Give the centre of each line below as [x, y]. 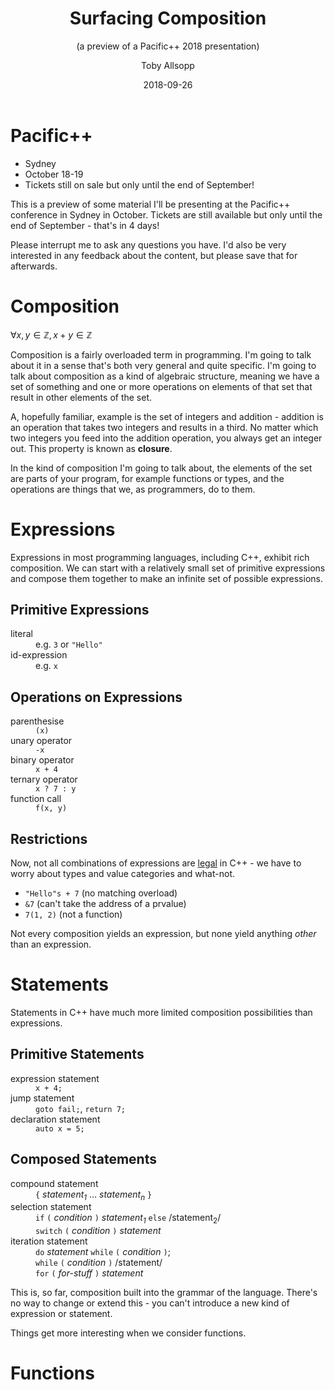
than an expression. [51, 944]
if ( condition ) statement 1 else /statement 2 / [128, 1219]
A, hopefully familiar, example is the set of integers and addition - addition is [167, 416]
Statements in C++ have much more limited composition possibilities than [161, 1012]
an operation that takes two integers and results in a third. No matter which [164, 427]
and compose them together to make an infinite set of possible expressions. [166, 578]
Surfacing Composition [168, 18]
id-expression [39, 655]
